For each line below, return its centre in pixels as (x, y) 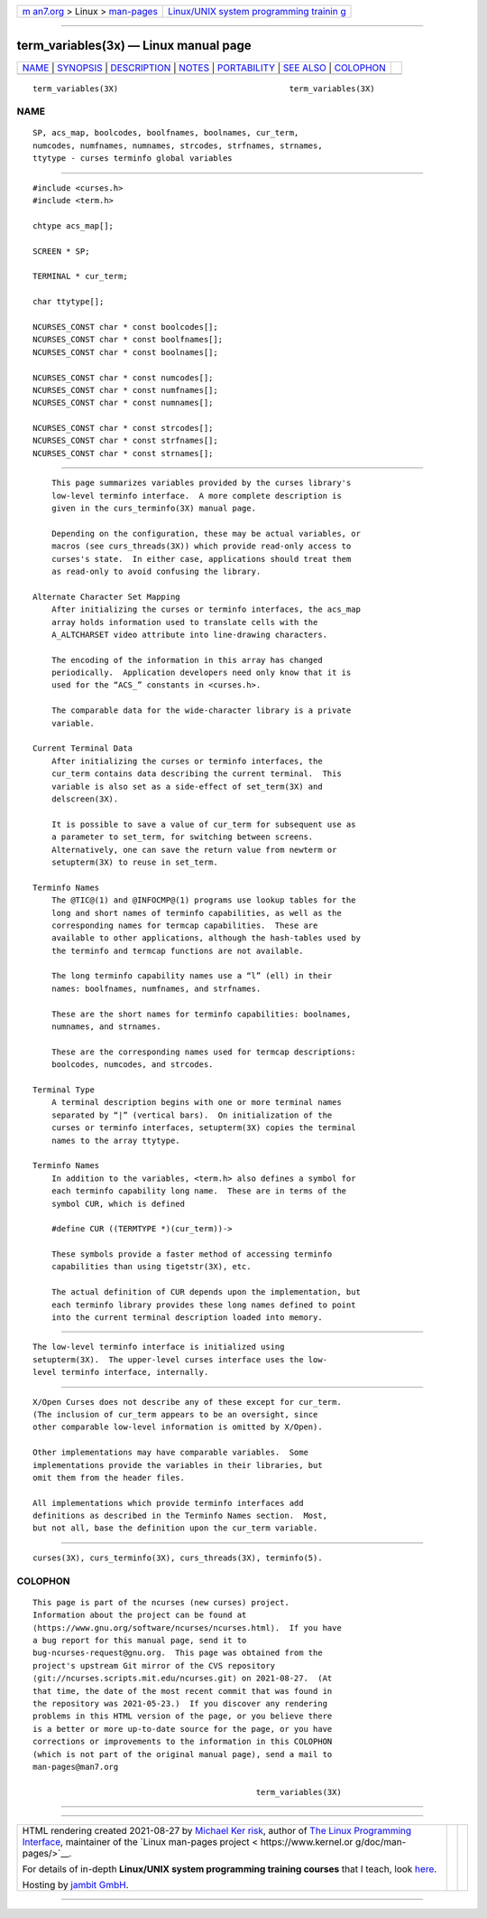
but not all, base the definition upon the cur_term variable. (175, 1528)
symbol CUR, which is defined (118, 1203)
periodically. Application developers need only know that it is (201, 673)
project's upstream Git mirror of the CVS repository (154, 1665)
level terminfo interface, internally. (121, 1372)
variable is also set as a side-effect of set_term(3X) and (187, 786)
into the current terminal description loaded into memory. (187, 1318)
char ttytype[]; (69, 302)
